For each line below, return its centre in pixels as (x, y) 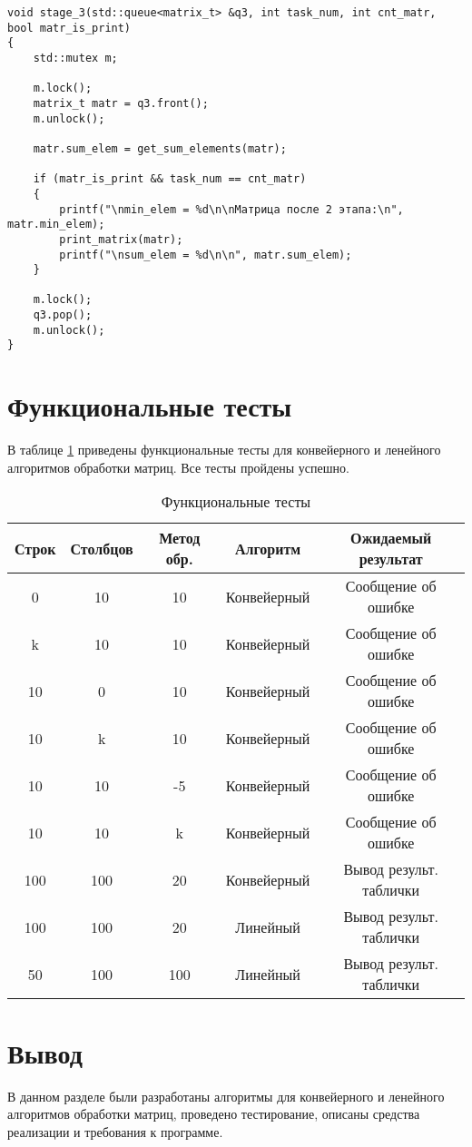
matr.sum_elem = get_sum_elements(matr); (160, 148)
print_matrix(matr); (121, 239)
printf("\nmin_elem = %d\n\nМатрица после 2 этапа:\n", (231, 209)
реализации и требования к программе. (115, 1131)
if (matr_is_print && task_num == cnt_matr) (170, 179)
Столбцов (102, 548)
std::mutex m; (75, 58)
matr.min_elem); (56, 225)
